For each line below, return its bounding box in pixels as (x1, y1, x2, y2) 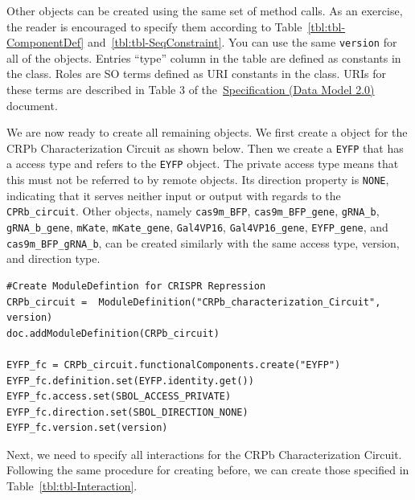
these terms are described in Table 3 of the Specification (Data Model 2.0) (6, 81, 375, 98)
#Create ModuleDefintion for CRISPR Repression (6, 280, 266, 292)
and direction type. (6, 250, 101, 267)
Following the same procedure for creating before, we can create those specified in (6, 461, 409, 478)
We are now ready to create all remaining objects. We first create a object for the (6, 124, 408, 141)
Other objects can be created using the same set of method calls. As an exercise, (6, 2, 403, 18)
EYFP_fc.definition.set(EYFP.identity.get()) (6, 375, 254, 387)
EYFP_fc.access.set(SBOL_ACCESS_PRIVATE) (6, 391, 232, 403)
